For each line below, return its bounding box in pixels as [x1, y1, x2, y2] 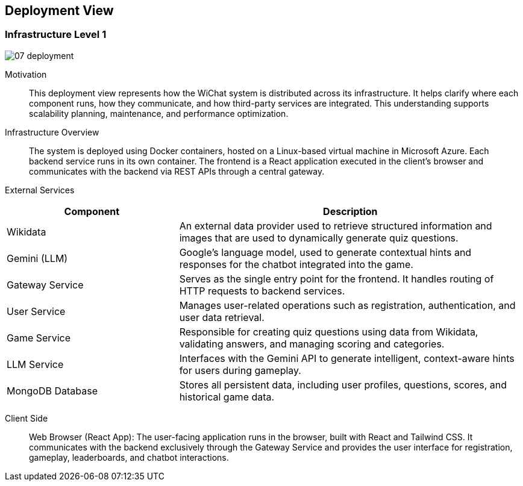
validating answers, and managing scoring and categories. [179, 337, 445, 350]
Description [323, 205, 378, 217]
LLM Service [7, 358, 64, 370]
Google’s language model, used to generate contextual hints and [179, 246, 472, 258]
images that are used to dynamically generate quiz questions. [179, 231, 459, 244]
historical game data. [179, 390, 275, 403]
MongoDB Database [7, 384, 98, 397]
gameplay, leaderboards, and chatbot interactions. [29, 452, 229, 463]
